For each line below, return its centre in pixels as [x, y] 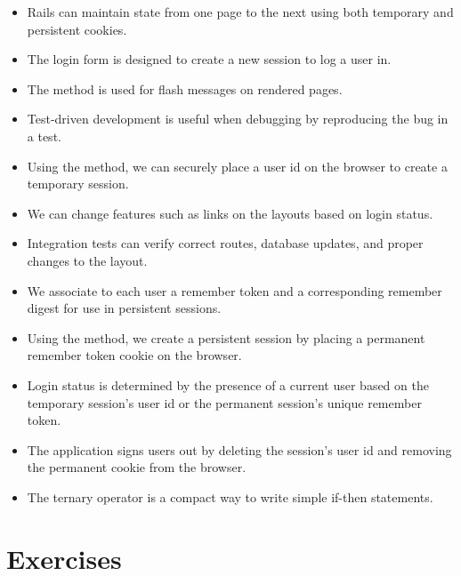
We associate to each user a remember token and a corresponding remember [235, 290]
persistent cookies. [77, 29]
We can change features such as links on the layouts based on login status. [230, 213]
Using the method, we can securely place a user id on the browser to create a [237, 166]
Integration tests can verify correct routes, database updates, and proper [225, 243]
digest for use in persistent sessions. [124, 308]
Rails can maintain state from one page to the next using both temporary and [240, 12]
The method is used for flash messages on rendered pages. [185, 88]
